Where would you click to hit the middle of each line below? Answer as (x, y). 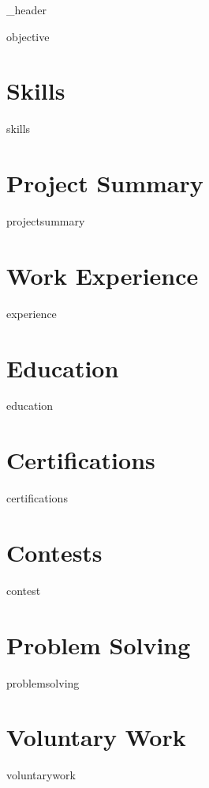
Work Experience (103, 275)
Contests (54, 552)
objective (28, 36)
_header (26, 9)
